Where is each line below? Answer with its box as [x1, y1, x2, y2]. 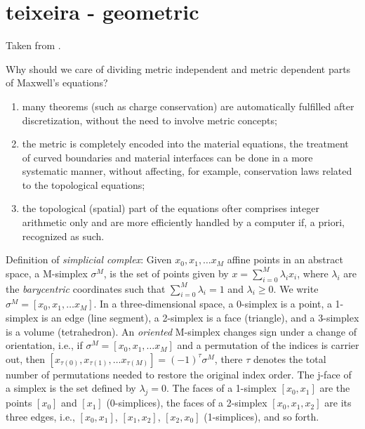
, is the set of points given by [103, 265, 229, 280]
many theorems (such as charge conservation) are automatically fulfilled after [22, 98, 354, 113]
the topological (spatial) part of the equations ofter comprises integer [22, 201, 319, 216]
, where [297, 265, 328, 280]
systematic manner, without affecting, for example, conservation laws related [22, 164, 352, 178]
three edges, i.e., [6, 409, 75, 423]
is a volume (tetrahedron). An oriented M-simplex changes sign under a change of [6, 324, 357, 338]
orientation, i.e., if [6, 338, 83, 352]
